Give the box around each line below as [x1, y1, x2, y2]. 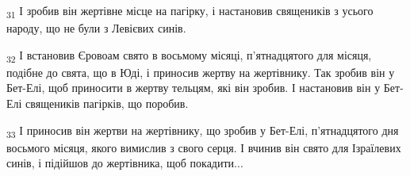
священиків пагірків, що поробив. [25, 95, 189, 112]
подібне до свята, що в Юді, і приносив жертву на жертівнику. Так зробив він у [6, 63, 395, 80]
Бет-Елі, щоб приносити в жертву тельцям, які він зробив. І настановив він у [6, 79, 381, 96]
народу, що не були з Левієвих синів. [6, 20, 186, 36]
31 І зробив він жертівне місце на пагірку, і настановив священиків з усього [6, 2, 374, 21]
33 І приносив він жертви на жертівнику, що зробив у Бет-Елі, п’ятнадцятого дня [6, 121, 399, 140]
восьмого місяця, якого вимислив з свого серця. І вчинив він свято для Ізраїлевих [6, 139, 401, 155]
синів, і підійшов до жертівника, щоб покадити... [6, 155, 243, 171]
